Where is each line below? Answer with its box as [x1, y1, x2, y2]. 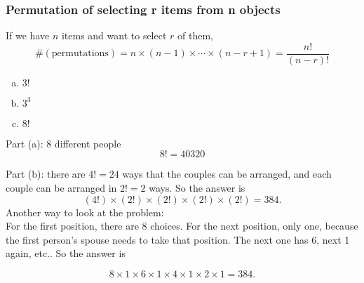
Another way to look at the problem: [6, 204, 164, 219]
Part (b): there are [6, 166, 86, 181]
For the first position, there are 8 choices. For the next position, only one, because [6, 218, 358, 233]
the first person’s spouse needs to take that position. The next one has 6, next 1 [6, 232, 350, 246]
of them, [177, 28, 213, 43]
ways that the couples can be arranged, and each [122, 166, 332, 181]
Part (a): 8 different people [6, 136, 121, 150]
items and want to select [61, 28, 167, 43]
